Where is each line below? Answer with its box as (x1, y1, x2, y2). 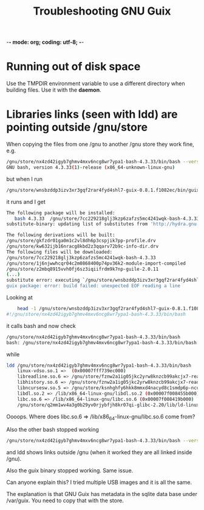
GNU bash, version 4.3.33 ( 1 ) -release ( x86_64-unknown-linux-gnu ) (6, 164, 175, 171)
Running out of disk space (6, 59, 141, 73)
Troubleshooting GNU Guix (33, 4, 171, 18)
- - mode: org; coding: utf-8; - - (6, 38, 84, 46)
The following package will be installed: (6, 209, 115, 216)
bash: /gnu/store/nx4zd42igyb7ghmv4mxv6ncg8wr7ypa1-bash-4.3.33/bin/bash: (6, 339, 200, 345)
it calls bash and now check (6, 322, 76, 329)
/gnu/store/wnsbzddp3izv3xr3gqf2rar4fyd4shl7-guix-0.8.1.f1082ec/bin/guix (6, 187, 200, 193)
